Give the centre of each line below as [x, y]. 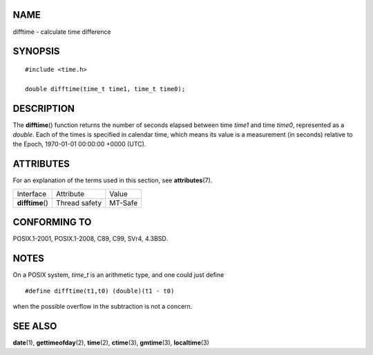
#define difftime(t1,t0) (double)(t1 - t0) [100, 291]
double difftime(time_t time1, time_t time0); [105, 89]
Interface [32, 193]
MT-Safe [124, 202]
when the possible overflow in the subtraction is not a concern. [103, 306]
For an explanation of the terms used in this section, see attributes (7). [113, 180]
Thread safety [79, 202]
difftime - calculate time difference [62, 32]
